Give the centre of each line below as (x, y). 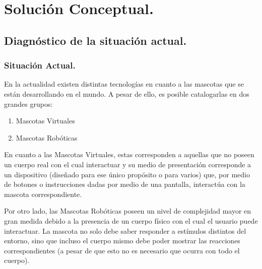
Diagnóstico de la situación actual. (95, 40)
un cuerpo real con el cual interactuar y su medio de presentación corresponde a (128, 164)
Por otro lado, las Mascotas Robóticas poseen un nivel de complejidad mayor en (128, 211)
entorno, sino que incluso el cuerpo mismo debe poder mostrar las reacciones (122, 241)
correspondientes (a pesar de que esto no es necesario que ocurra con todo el (122, 250)
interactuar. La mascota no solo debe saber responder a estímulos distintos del (125, 230)
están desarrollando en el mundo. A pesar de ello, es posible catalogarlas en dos (127, 93)
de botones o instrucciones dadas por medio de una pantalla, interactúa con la (125, 184)
